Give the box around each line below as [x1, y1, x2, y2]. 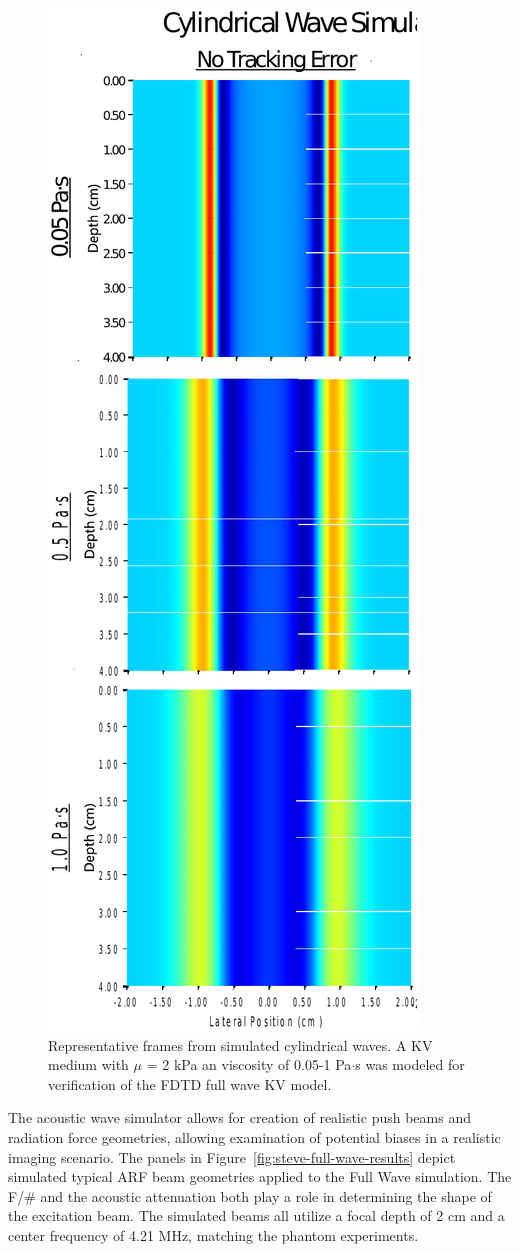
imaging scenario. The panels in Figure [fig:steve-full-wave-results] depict [8, 1146, 456, 1167]
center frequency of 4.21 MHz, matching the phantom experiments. [8, 1224, 419, 1245]
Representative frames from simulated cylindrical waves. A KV [48, 1034, 433, 1055]
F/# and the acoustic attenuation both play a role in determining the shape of [8, 1185, 492, 1206]
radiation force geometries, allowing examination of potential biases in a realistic [8, 1126, 501, 1147]
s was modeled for [355, 1054, 465, 1075]
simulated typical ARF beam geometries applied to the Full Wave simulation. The [8, 1166, 512, 1187]
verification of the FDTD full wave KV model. [48, 1073, 332, 1094]
